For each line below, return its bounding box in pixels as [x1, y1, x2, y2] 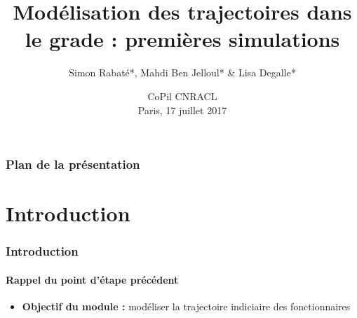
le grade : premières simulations [25, 25, 340, 53]
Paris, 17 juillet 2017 [137, 102, 227, 117]
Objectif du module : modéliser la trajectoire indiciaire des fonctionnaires [22, 299, 351, 314]
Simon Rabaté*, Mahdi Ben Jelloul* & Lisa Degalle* [69, 65, 296, 80]
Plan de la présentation [6, 155, 140, 173]
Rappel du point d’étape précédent [6, 272, 179, 286]
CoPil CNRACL [147, 88, 217, 103]
